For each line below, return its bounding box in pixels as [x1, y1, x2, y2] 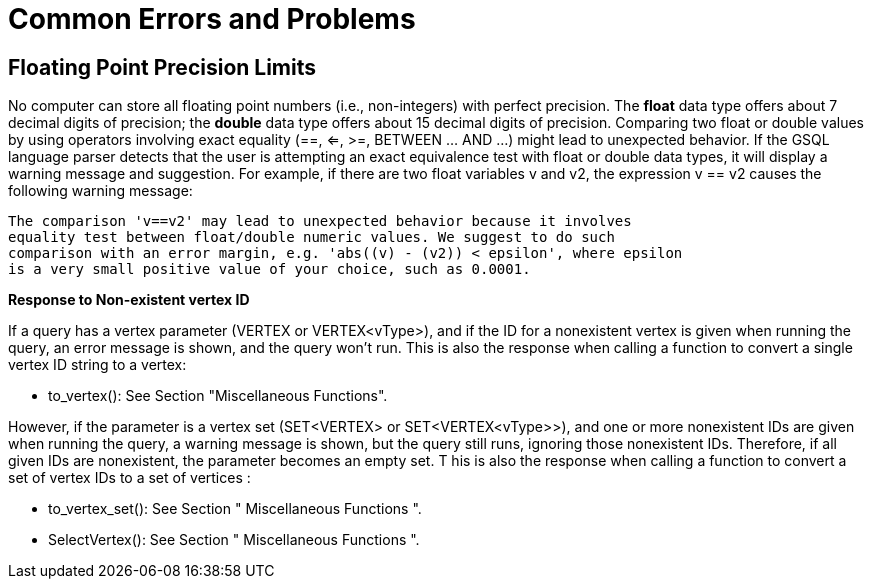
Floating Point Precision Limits [8, 54, 317, 80]
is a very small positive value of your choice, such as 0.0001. [8, 261, 531, 278]
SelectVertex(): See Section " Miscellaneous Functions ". [48, 531, 420, 549]
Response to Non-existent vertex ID [8, 291, 250, 309]
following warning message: [8, 182, 193, 200]
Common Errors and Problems [8, 2, 416, 36]
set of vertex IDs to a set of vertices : [8, 469, 251, 487]
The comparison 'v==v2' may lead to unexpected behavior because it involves [8, 213, 632, 230]
